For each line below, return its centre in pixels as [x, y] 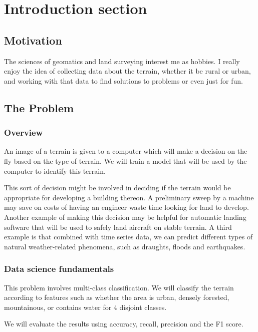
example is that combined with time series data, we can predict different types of [128, 237]
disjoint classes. [143, 307]
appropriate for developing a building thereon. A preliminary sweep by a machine [129, 197]
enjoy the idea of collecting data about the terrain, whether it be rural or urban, [127, 71]
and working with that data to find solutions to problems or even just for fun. [123, 80]
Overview [24, 132]
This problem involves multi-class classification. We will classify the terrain [119, 287]
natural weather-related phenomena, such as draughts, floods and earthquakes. [125, 246]
